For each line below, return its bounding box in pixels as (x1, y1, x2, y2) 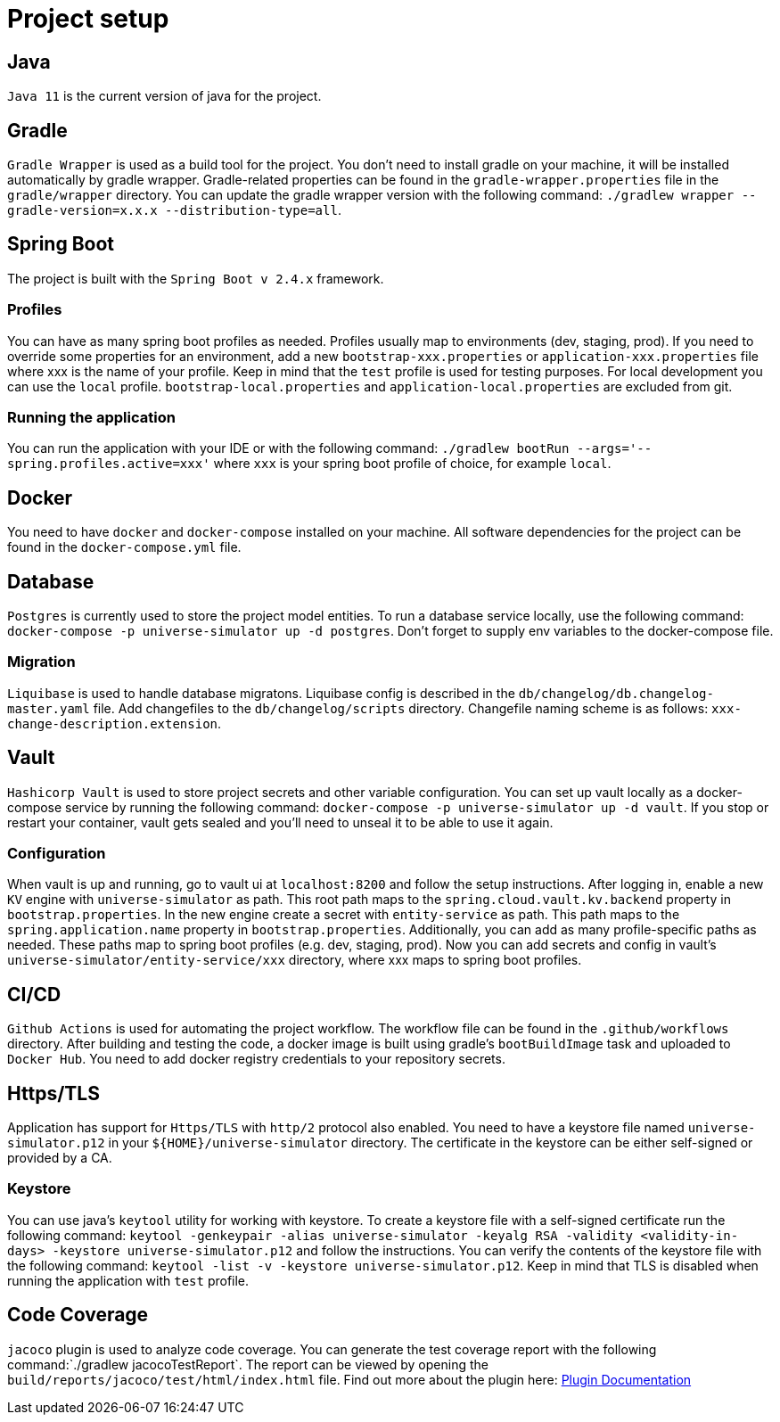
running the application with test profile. (7, 1272, 250, 1288)
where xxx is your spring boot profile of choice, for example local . (213, 456, 612, 472)
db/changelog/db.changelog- (518, 686, 714, 701)
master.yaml (7, 701, 90, 716)
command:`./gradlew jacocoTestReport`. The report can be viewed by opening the (7, 1356, 489, 1372)
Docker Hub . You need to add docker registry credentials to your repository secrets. (7, 1051, 505, 1067)
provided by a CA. (7, 1150, 112, 1166)
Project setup (7, 4, 169, 34)
